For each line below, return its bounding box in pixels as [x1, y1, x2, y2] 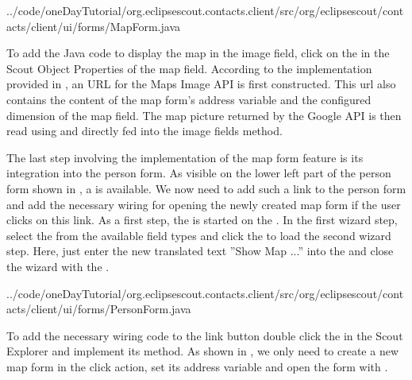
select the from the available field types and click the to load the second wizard [6, 227, 391, 243]
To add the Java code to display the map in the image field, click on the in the [6, 45, 390, 61]
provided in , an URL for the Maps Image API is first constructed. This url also [6, 76, 396, 92]
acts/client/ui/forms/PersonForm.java [6, 301, 191, 317]
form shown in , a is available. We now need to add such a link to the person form [6, 180, 406, 196]
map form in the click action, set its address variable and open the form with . [6, 358, 388, 374]
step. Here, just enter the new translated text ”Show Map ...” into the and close [6, 242, 394, 259]
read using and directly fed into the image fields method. [6, 122, 283, 139]
